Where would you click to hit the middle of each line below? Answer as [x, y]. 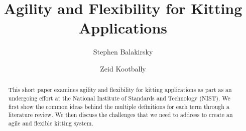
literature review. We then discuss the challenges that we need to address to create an [120, 115]
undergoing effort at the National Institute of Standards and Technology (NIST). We [119, 98]
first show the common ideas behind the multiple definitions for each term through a [119, 106]
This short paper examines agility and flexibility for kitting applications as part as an [120, 90]
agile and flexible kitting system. [51, 123]
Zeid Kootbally [123, 68]
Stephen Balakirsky [123, 52]
